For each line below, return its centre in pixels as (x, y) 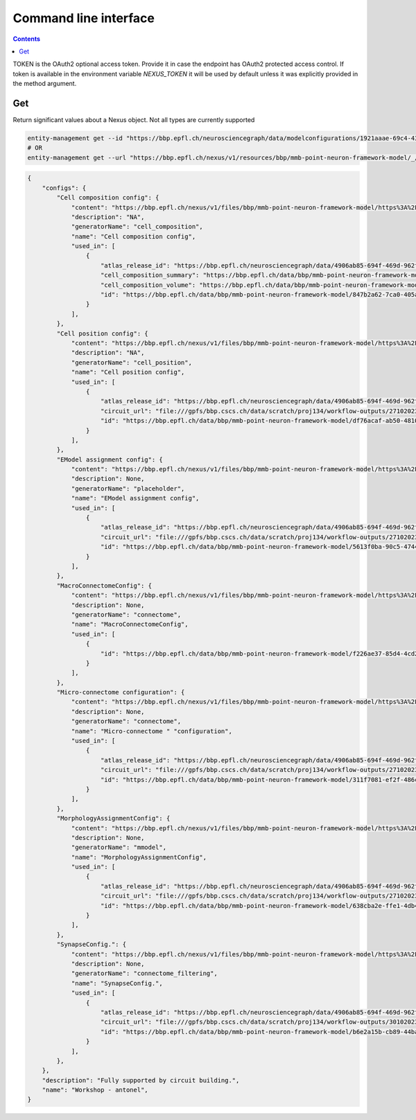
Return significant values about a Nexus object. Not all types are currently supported (134, 120)
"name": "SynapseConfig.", (117, 983)
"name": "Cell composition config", (133, 236)
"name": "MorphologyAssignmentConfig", (139, 857)
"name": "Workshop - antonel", (95, 1090)
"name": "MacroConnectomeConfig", (130, 624)
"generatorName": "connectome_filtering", (144, 973)
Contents (27, 39)
